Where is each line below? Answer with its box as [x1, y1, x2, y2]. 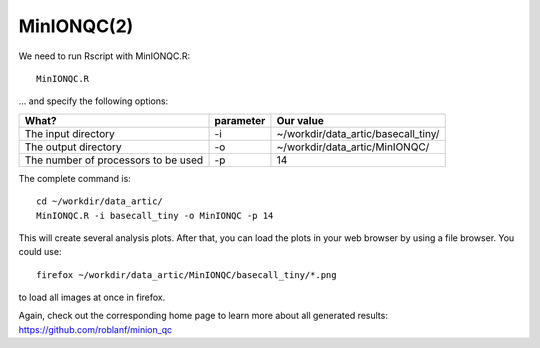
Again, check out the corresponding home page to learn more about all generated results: [18, 310, 389, 322]
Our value [276, 113, 324, 127]
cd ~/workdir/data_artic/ [36, 196, 164, 207]
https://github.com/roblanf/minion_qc [18, 323, 173, 335]
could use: [18, 246, 62, 258]
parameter [214, 113, 266, 127]
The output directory [24, 140, 122, 154]
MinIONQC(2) [18, 15, 134, 37]
